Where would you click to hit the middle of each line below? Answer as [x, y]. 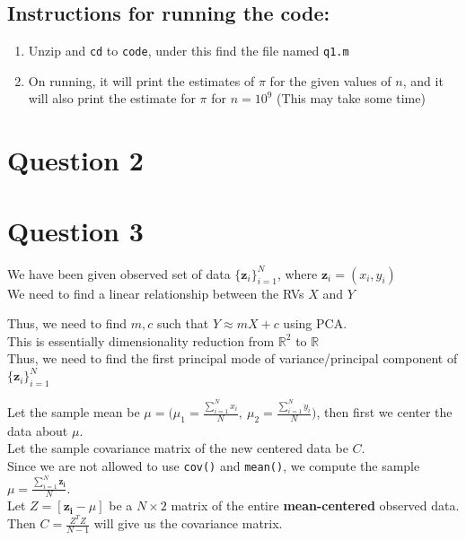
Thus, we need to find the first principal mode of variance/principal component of [233, 358]
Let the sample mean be [74, 412]
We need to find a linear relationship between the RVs [156, 293]
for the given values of [330, 80]
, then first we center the [384, 412]
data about [38, 430]
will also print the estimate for [112, 98]
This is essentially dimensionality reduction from [141, 340]
